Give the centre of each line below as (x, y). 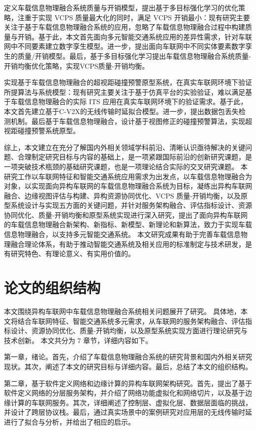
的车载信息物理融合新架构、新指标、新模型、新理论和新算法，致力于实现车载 (128, 224)
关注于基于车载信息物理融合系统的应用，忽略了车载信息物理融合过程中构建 (125, 27)
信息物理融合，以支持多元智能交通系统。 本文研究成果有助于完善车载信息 (122, 234)
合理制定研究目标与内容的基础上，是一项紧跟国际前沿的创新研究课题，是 (135, 157)
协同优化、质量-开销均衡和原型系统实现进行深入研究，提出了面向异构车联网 (126, 215)
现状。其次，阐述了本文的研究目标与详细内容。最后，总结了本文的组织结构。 (128, 366)
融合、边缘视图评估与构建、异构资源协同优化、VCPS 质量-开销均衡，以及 (122, 195)
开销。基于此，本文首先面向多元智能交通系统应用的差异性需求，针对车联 (135, 36)
